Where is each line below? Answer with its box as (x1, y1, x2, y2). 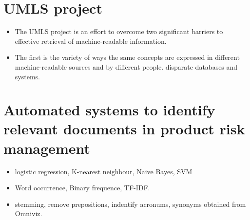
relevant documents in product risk (3, 119, 245, 139)
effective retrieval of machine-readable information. (15, 36, 167, 46)
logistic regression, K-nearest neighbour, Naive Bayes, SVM (15, 166, 192, 176)
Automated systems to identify (3, 100, 215, 120)
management (3, 138, 90, 158)
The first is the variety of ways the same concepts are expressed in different (15, 52, 240, 62)
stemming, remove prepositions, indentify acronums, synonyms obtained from (15, 199, 246, 209)
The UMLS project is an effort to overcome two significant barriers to (15, 26, 223, 37)
